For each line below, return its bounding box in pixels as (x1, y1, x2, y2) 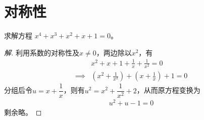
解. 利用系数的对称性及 (4, 47, 79, 57)
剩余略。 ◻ (4, 107, 42, 117)
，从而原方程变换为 (136, 85, 200, 95)
